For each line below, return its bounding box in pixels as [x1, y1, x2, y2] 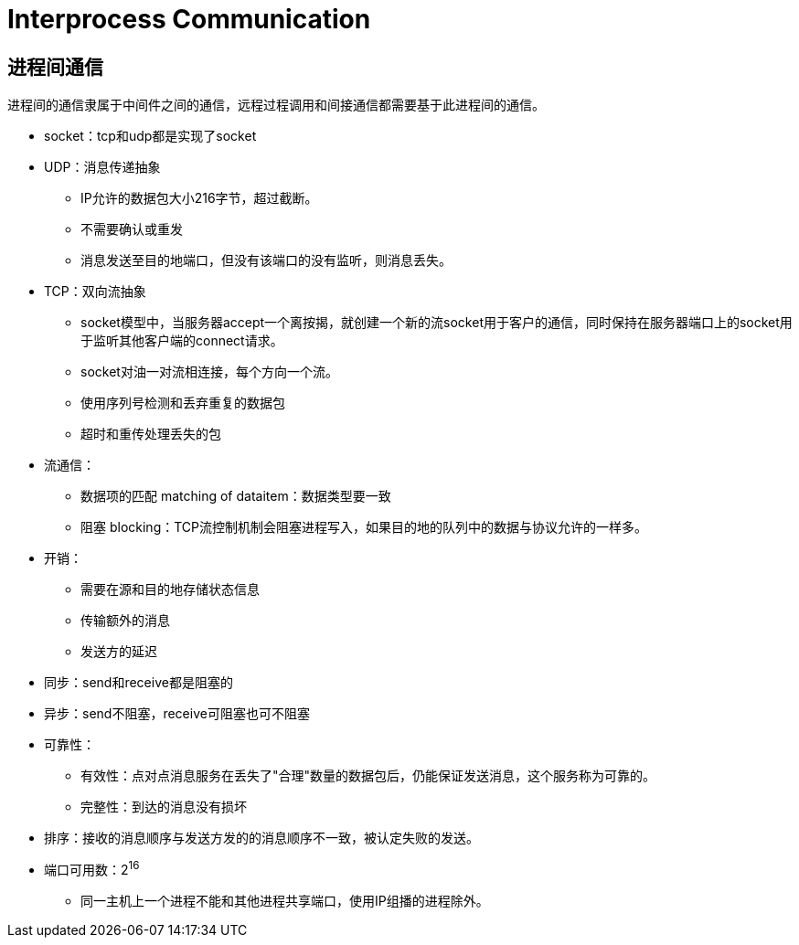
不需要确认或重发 [80, 221, 183, 238]
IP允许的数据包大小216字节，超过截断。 [80, 190, 318, 207]
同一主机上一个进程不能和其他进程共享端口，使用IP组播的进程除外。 [80, 892, 489, 908]
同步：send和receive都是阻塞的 [44, 674, 233, 691]
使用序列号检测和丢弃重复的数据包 [80, 395, 285, 411]
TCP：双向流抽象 [44, 283, 146, 300]
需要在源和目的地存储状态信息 [80, 581, 260, 598]
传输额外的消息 [80, 612, 170, 629]
